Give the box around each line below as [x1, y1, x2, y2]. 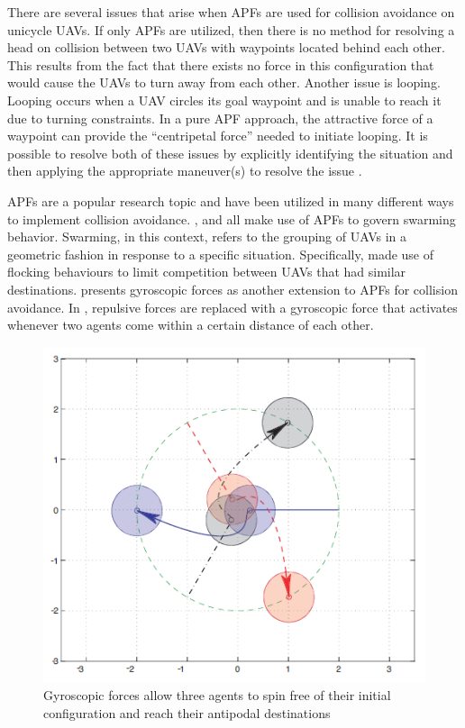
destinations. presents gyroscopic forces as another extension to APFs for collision [7, 279, 458, 298]
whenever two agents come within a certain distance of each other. [7, 315, 374, 334]
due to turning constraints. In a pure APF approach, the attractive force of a [7, 108, 433, 127]
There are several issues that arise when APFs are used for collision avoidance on [7, 3, 455, 21]
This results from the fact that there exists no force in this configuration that [7, 55, 434, 74]
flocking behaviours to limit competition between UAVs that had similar [7, 262, 406, 281]
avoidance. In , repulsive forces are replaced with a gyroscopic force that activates [7, 297, 458, 316]
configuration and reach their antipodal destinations [43, 704, 331, 723]
